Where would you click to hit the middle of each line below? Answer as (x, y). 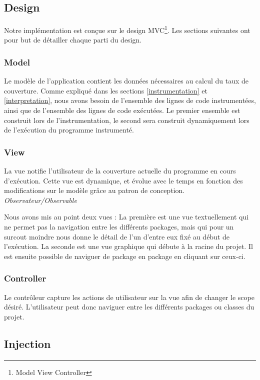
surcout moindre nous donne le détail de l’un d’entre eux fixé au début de (117, 236)
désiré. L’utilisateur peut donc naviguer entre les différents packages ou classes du (129, 307)
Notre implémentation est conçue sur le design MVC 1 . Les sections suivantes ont (127, 29)
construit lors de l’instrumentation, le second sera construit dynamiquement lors (127, 120)
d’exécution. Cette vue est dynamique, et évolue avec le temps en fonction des (123, 180)
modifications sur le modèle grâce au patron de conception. (94, 190)
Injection (27, 343)
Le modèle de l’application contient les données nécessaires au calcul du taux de (126, 81)
